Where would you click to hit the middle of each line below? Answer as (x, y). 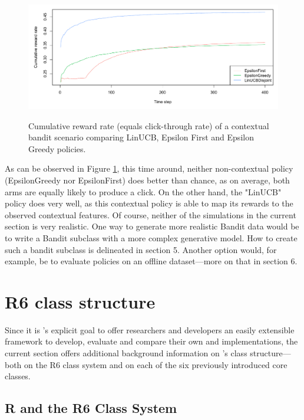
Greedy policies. (57, 148)
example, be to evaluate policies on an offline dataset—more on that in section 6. (151, 261)
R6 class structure (80, 301)
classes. (18, 376)
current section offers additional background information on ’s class (126, 353)
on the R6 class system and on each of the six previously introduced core (156, 364)
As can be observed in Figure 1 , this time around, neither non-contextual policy (149, 168)
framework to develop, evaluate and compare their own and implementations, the (151, 341)
